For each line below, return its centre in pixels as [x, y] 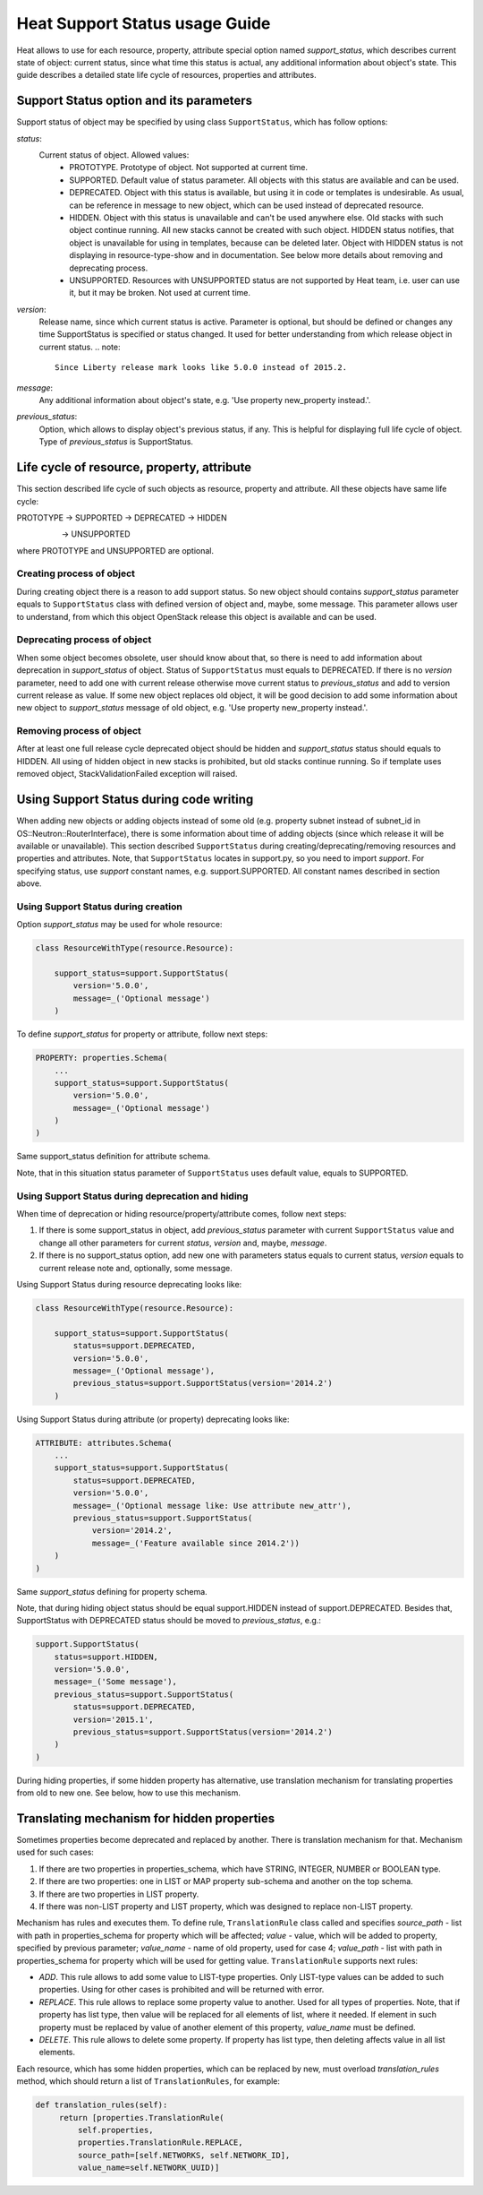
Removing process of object [79, 731]
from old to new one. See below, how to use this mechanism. [129, 1793]
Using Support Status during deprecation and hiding [132, 1196]
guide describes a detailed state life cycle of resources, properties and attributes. [166, 75]
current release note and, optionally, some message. [136, 1268]
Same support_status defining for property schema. [112, 1591]
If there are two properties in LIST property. [119, 1894]
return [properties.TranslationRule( [141, 2118]
